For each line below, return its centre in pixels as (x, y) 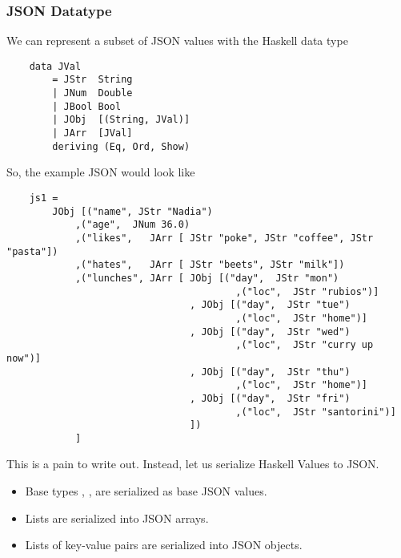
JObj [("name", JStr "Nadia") (132, 211)
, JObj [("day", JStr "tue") (270, 305)
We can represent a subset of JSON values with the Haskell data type (177, 40)
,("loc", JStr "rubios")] (307, 291)
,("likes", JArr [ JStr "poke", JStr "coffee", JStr (224, 238)
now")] (24, 358)
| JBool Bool (87, 106)
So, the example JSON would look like (101, 172)
